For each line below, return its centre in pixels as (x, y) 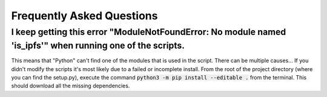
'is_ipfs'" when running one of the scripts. (98, 45)
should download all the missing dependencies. (71, 86)
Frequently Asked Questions (84, 16)
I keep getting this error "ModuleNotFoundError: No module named (149, 32)
